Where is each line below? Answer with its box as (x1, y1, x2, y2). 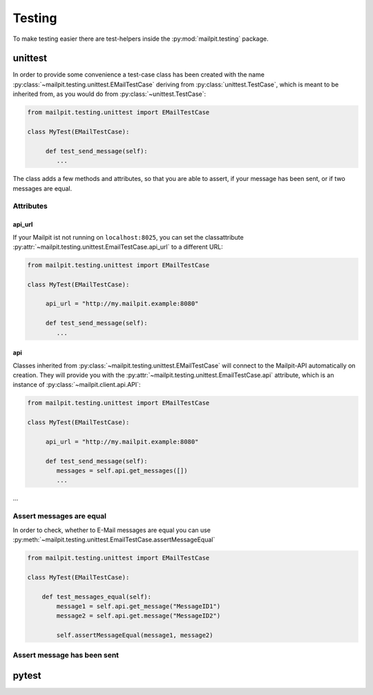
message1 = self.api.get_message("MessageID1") (56, 602, 221, 610)
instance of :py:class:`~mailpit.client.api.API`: (12, 381, 141, 389)
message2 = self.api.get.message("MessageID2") (56, 612, 221, 620)
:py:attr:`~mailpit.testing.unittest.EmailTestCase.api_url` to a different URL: (12, 242, 224, 251)
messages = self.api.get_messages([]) (56, 467, 188, 475)
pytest (12, 670, 41, 682)
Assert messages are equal (12, 511, 107, 521)
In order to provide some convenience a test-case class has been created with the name (12, 70, 265, 79)
